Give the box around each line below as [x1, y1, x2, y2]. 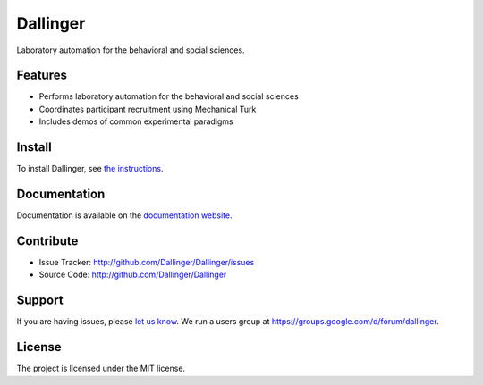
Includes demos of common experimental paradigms [38, 116, 233, 127]
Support [16, 293, 64, 308]
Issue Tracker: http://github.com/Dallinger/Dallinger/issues [38, 256, 255, 267]
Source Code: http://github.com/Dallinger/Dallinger [38, 269, 227, 280]
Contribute [16, 233, 79, 248]
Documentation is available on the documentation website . [16, 210, 233, 221]
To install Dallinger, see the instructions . [16, 163, 164, 174]
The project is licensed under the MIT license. [16, 363, 186, 374]
